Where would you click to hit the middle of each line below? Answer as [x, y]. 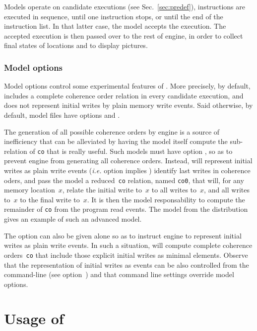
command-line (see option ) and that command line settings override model [119, 274]
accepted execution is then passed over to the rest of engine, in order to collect [124, 35]
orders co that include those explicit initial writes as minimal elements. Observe [126, 255]
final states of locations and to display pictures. [76, 45]
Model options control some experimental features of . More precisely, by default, [127, 86]
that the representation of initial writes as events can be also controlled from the [127, 264]
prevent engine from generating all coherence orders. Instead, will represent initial [128, 161]
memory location [30, 190]
